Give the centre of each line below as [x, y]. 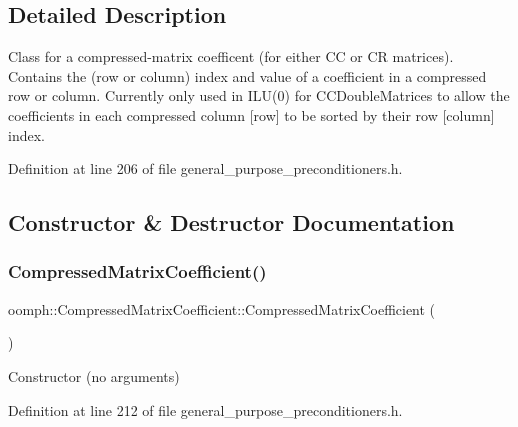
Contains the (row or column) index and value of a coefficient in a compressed [247, 75]
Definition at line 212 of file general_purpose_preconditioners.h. [205, 409]
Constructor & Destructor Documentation [231, 222]
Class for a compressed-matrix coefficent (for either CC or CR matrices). [231, 56]
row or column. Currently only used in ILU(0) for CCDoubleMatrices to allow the [259, 95]
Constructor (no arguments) [94, 375]
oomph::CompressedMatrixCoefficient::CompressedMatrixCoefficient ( [222, 308]
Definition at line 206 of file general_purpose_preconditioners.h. [205, 168]
